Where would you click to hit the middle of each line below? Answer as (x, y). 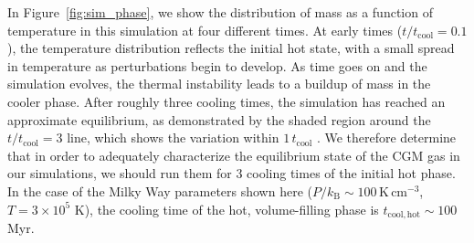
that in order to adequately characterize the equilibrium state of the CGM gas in (234, 155)
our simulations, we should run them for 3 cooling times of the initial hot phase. (232, 173)
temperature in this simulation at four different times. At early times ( (205, 30)
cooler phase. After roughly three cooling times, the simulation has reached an (226, 101)
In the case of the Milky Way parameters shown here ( (160, 190)
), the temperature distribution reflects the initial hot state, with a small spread (231, 48)
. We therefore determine (386, 137)
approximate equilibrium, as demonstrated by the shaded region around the (219, 119)
